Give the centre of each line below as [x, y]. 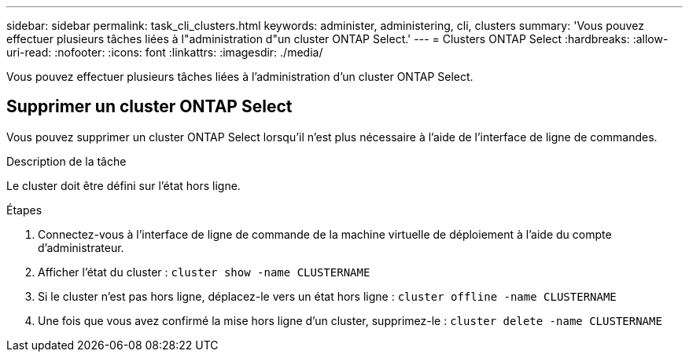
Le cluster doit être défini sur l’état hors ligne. [123, 185]
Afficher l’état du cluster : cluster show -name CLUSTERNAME [204, 272]
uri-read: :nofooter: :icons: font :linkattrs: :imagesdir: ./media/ [165, 52]
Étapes [24, 210]
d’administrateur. [81, 247]
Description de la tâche [66, 161]
